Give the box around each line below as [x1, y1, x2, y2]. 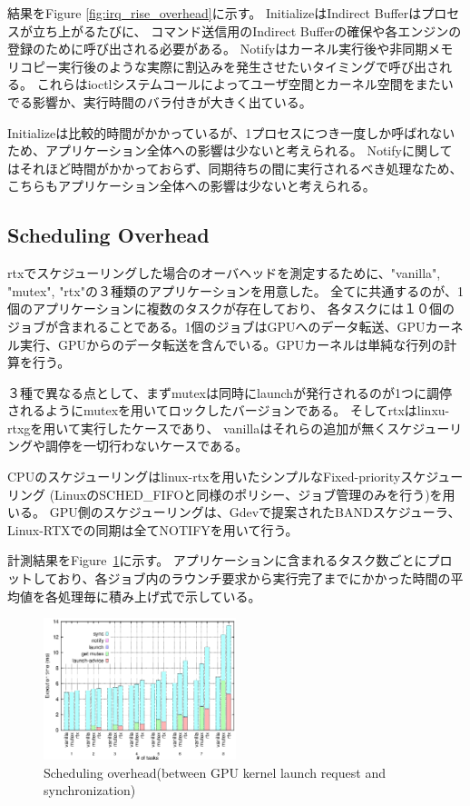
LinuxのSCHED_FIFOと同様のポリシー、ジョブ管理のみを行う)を [54, 484, 443, 503]
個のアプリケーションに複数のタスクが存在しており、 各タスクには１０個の [7, 299, 455, 318]
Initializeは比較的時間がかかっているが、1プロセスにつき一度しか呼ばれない [7, 123, 455, 142]
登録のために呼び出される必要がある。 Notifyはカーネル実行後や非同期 [7, 39, 428, 58]
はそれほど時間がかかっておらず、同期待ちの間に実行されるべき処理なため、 [7, 158, 463, 177]
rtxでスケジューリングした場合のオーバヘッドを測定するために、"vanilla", [7, 264, 441, 283]
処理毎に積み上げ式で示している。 [57, 586, 261, 605]
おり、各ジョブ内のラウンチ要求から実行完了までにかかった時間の [57, 569, 451, 588]
